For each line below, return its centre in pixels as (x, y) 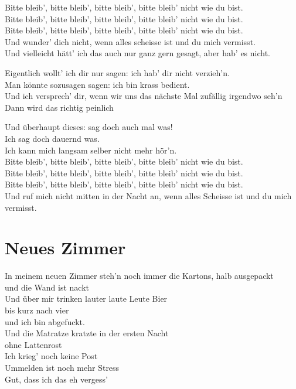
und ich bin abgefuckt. (45, 321)
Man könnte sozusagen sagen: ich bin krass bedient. (97, 84)
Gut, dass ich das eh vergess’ (56, 379)
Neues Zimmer (65, 248)
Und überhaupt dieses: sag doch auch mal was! (89, 127)
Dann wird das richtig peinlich (59, 107)
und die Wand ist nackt (47, 287)
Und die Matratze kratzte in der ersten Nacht (87, 333)
